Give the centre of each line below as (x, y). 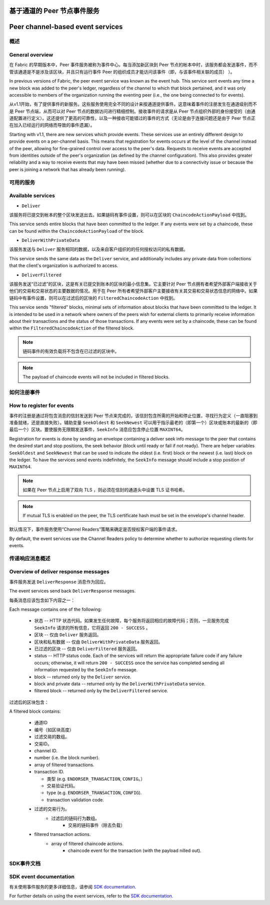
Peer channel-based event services (66, 27)
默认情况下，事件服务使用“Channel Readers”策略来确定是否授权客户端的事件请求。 (94, 529)
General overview (31, 55)
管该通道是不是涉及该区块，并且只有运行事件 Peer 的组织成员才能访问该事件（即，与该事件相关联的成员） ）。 (122, 72)
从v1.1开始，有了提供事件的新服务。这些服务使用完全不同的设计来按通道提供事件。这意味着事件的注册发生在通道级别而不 (133, 104)
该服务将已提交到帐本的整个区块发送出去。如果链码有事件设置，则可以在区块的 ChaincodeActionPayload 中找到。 (129, 215)
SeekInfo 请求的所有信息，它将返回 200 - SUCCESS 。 (92, 628)
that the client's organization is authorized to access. (64, 266)
